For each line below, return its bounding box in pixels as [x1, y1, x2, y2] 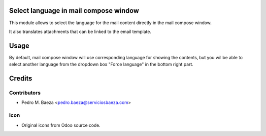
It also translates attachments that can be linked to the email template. [9, 29, 151, 34]
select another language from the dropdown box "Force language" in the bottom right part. [9, 62, 194, 68]
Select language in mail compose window [9, 6, 139, 15]
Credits [9, 74, 33, 83]
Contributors [9, 89, 41, 96]
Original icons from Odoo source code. [21, 122, 100, 128]
